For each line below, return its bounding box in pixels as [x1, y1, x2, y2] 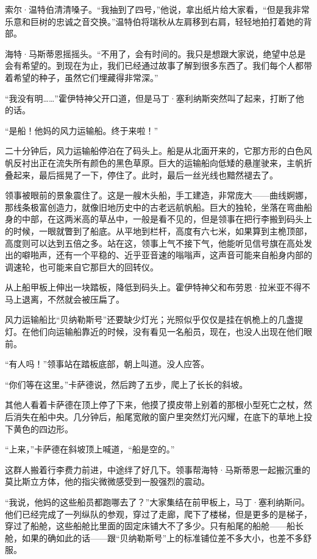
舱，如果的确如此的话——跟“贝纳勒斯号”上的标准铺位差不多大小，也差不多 [5, 531, 304, 544]
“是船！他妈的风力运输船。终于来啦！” [5, 124, 158, 136]
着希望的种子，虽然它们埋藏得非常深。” [5, 71, 158, 83]
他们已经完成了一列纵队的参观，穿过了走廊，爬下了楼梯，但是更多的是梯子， [5, 507, 312, 520]
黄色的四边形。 [13, 422, 73, 435]
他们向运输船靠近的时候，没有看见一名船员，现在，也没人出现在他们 [30, 325, 304, 338]
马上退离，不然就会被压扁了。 [5, 292, 124, 305]
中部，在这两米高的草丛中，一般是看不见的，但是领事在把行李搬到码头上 [21, 213, 312, 225]
